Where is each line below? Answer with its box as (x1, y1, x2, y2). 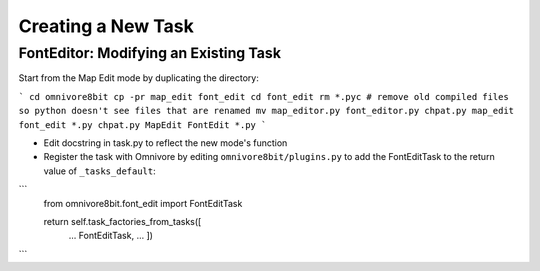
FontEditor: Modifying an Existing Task (18, 44, 282, 62)
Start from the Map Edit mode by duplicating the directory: (18, 72, 259, 84)
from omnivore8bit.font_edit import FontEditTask (43, 197, 243, 209)
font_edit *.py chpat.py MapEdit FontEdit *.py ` (18, 119, 267, 130)
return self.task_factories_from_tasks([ (43, 215, 202, 227)
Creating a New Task (18, 15, 195, 37)
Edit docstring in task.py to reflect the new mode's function (43, 136, 288, 149)
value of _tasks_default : (43, 165, 157, 177)
